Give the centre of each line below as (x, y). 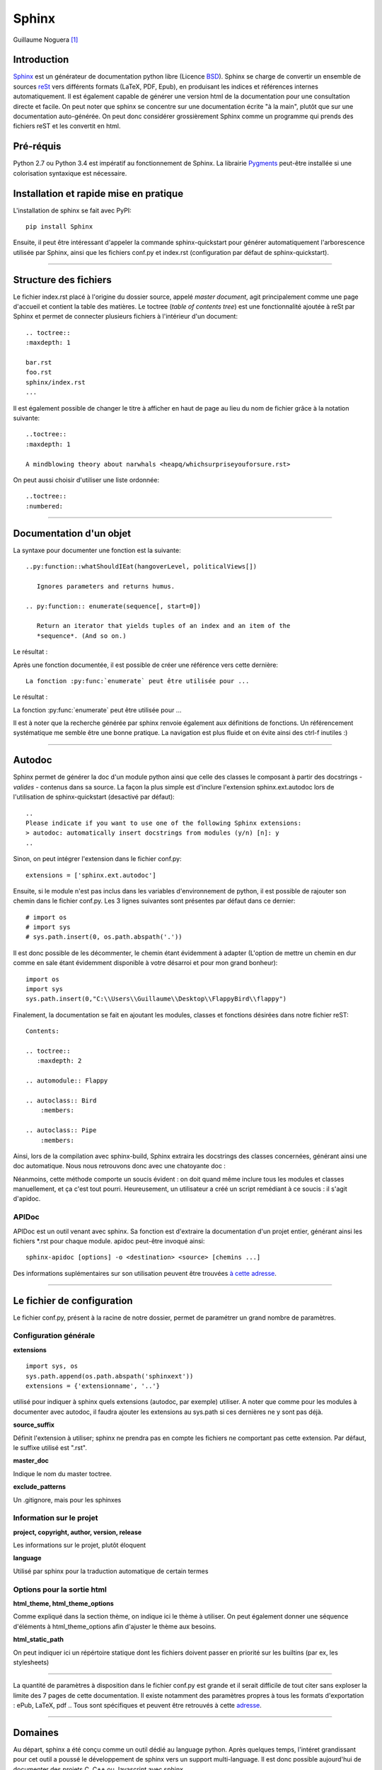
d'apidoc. (27, 1199)
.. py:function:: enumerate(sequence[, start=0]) (114, 606)
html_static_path (38, 1640)
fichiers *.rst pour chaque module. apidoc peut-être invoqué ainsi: (109, 1241)
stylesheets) (31, 1662)
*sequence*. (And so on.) (81, 636)
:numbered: (45, 506)
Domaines (36, 1732)
